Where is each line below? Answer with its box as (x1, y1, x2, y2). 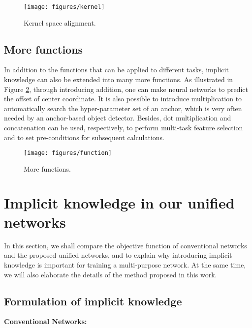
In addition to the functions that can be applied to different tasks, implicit (4, 64, 229, 75)
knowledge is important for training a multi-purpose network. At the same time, (4, 259, 246, 269)
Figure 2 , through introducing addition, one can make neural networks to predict (4, 84, 249, 94)
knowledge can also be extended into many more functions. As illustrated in (4, 74, 233, 85)
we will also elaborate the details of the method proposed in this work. (4, 269, 217, 279)
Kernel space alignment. (24, 17, 96, 28)
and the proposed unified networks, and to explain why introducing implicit (4, 250, 232, 260)
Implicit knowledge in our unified (4, 192, 235, 212)
